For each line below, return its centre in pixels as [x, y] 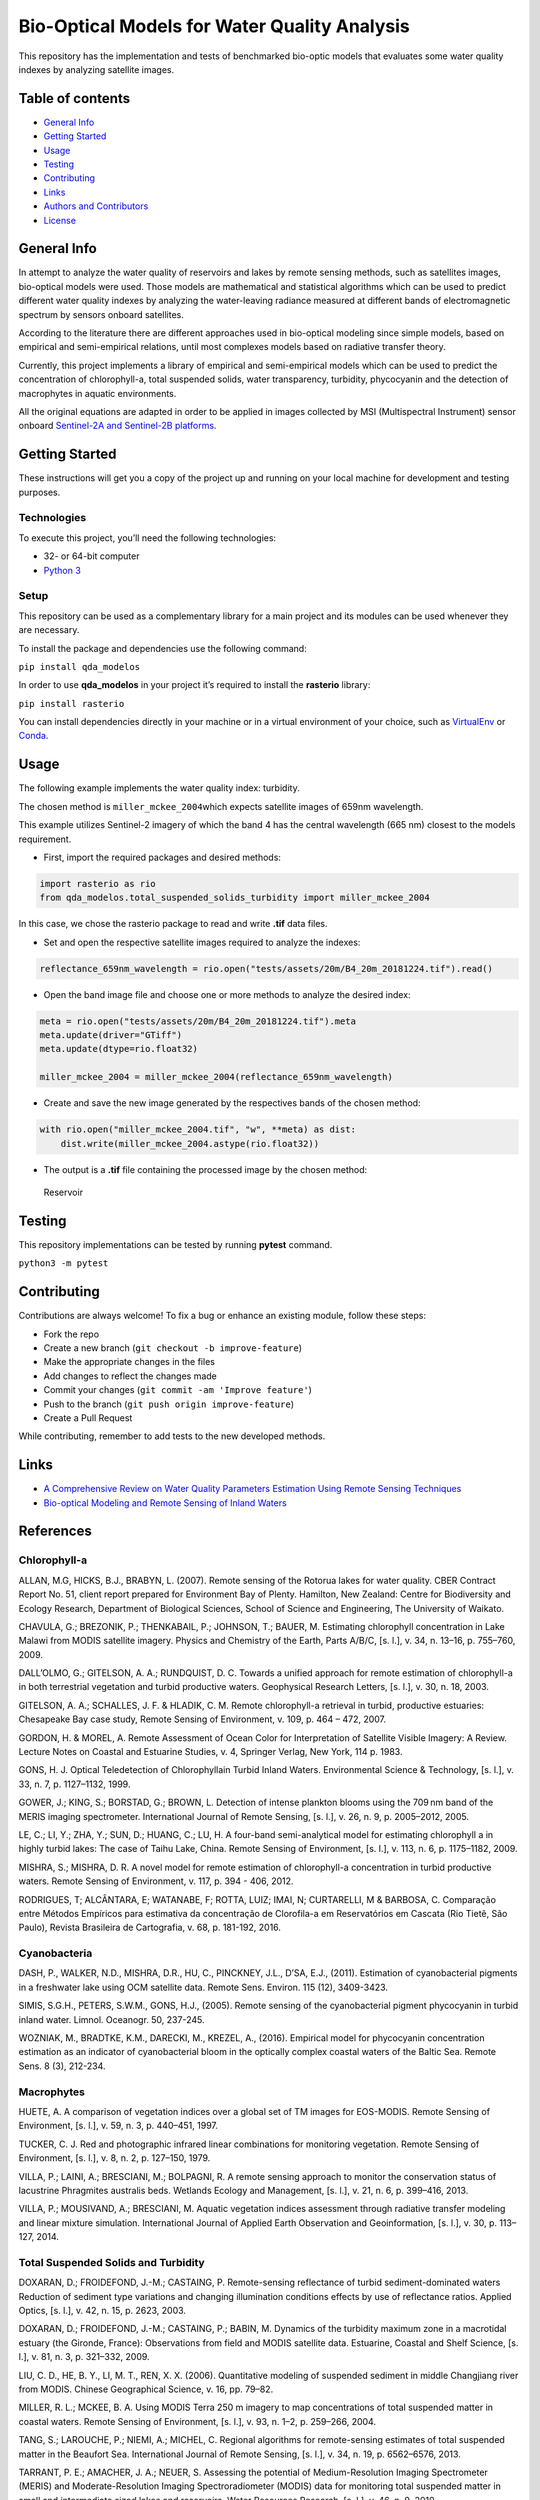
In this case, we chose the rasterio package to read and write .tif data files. [173, 924]
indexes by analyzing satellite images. [96, 69]
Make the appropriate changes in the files [129, 1362]
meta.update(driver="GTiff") [111, 1035]
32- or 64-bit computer [91, 556]
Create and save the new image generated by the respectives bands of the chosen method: [232, 1103]
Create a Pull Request [88, 1417]
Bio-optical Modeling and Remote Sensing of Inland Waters [165, 1502]
